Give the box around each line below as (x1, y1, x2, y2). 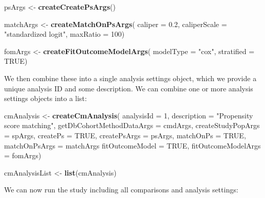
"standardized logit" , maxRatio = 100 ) (4, 29, 125, 39)
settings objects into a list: (4, 93, 87, 104)
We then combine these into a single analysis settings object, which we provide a (4, 72, 257, 83)
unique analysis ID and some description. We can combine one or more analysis (4, 83, 253, 93)
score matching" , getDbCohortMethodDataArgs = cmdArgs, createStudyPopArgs (4, 120, 260, 131)
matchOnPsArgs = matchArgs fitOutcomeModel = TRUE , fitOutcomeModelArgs (4, 140, 261, 151)
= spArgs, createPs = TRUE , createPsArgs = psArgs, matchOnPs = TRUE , (4, 130, 246, 140)
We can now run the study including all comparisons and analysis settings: (4, 184, 238, 195)
